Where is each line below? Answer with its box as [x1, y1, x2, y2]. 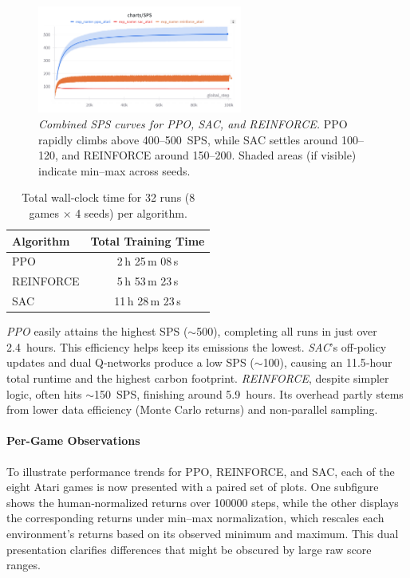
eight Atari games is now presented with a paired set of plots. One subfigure [6, 478, 379, 495]
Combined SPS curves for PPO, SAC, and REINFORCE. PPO [38, 115, 348, 132]
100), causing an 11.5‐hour [262, 354, 392, 371]
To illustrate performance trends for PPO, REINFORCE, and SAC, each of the [6, 462, 395, 479]
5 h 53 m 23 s [116, 273, 179, 289]
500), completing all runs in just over [196, 323, 377, 340]
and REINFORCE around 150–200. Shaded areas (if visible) [61, 147, 357, 163]
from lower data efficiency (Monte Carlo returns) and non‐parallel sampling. [6, 401, 378, 418]
